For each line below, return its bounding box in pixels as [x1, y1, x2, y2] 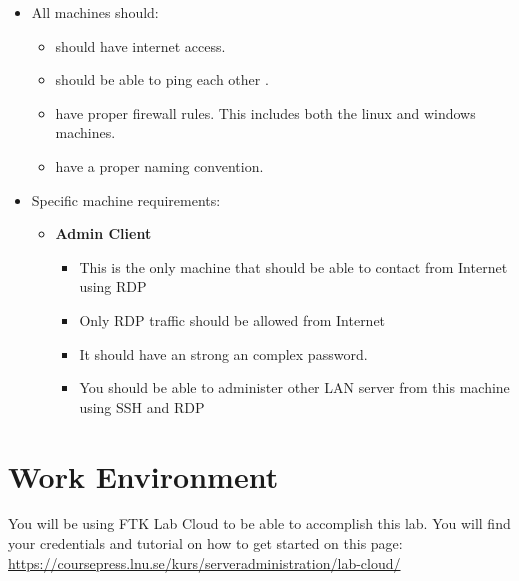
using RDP [79, 276, 147, 297]
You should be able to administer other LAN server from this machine [79, 377, 510, 398]
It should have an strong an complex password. [79, 343, 368, 364]
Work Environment [8, 455, 279, 496]
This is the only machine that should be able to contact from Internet [79, 256, 508, 277]
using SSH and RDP [79, 396, 205, 417]
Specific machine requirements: [31, 189, 221, 210]
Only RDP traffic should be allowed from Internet [79, 309, 386, 330]
